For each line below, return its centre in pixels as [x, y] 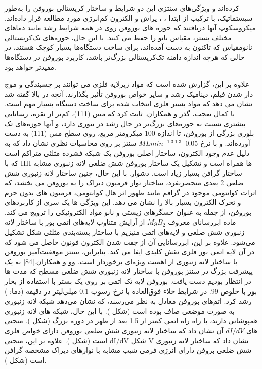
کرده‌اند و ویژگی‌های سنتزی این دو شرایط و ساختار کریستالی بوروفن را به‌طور [122, 8]
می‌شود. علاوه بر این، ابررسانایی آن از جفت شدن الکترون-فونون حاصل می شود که [130, 241]
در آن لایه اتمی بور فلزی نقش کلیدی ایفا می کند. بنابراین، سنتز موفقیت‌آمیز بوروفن [130, 251]
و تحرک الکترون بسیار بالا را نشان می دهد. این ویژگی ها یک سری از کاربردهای [123, 202]
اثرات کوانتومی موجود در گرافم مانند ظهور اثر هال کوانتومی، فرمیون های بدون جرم [131, 192]
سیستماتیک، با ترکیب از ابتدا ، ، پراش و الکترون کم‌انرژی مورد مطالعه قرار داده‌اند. [129, 17]
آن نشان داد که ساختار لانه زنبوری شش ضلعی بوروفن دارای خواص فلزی [114, 330]
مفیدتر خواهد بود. [30, 67]
